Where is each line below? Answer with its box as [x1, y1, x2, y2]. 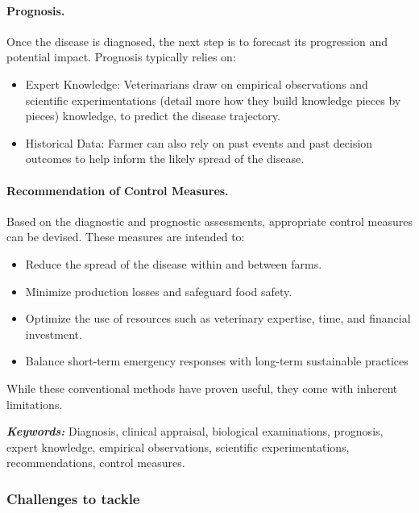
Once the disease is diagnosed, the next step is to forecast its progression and [6, 32, 388, 49]
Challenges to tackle [6, 488, 140, 508]
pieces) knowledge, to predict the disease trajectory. [25, 107, 280, 124]
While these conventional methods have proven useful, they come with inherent [6, 379, 398, 396]
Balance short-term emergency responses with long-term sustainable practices [25, 352, 409, 369]
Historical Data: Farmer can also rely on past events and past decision [25, 134, 373, 151]
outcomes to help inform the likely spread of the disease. [25, 150, 305, 167]
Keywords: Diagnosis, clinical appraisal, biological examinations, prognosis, [6, 423, 384, 440]
